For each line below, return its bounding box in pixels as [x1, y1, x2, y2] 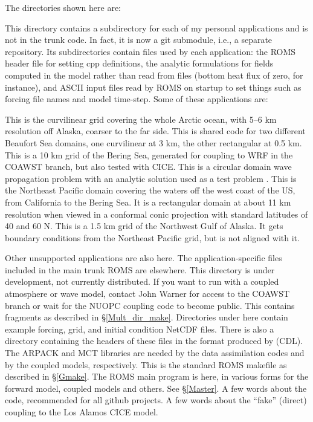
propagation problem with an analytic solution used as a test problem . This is [5, 172, 297, 184]
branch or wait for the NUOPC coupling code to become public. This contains [5, 299, 295, 311]
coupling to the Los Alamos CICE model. [5, 406, 158, 418]
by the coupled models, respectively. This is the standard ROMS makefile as [5, 358, 287, 371]
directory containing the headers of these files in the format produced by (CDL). [5, 334, 303, 347]
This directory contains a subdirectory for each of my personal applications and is [5, 21, 308, 34]
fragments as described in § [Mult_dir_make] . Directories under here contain [5, 311, 288, 323]
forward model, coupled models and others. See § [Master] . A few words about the [5, 381, 307, 394]
